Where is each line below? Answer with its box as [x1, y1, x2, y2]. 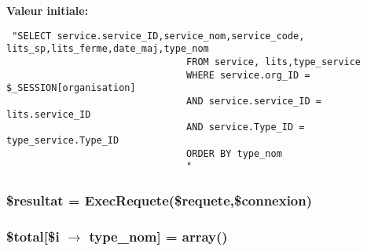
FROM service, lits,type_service [186, 56, 361, 67]
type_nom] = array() [89, 226, 228, 246]
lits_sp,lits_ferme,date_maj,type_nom [6, 43, 209, 55]
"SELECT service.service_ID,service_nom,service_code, [12, 30, 305, 42]
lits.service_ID [6, 108, 91, 120]
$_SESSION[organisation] [6, 82, 136, 94]
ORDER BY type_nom [186, 147, 282, 159]
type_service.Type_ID [6, 134, 119, 146]
